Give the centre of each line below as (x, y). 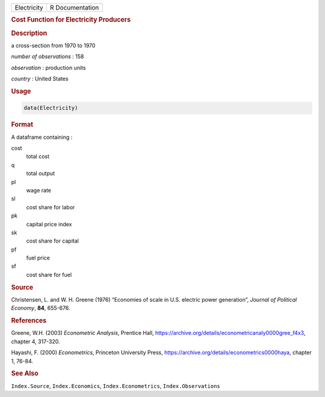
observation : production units (48, 68)
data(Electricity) (51, 108)
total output (41, 173)
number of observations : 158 (48, 57)
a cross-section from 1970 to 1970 (53, 45)
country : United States (40, 79)
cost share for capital (53, 241)
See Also (25, 373)
